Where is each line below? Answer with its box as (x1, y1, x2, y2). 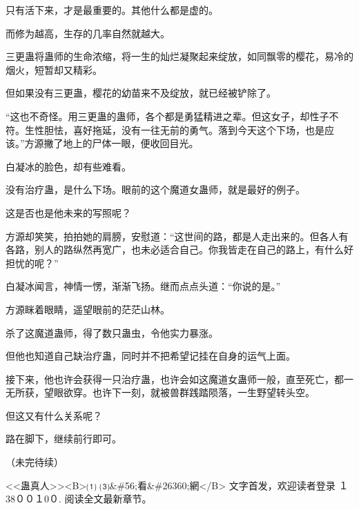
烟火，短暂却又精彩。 (6, 62, 102, 77)
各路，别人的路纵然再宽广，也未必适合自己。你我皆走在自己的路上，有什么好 (6, 242, 353, 257)
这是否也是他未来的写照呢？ (6, 205, 131, 219)
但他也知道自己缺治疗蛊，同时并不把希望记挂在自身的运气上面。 (6, 349, 295, 363)
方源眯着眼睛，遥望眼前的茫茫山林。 (6, 302, 170, 316)
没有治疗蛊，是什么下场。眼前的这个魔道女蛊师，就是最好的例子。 (6, 182, 305, 197)
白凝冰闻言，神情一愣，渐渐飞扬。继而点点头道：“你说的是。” (6, 279, 281, 293)
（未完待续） (6, 455, 64, 469)
